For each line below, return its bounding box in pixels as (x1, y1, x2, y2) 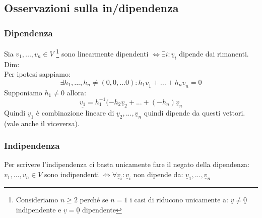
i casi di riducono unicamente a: (130, 194, 228, 205)
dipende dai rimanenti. (179, 48, 249, 59)
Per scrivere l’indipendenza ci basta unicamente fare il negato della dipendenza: (4, 159, 250, 170)
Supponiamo (4, 87, 42, 97)
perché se (80, 194, 108, 205)
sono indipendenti (44, 169, 99, 180)
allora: (67, 87, 86, 97)
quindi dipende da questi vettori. (144, 107, 245, 118)
